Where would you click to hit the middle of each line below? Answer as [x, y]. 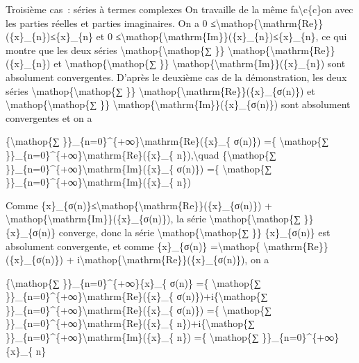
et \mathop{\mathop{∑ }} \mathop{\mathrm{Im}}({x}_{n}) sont [200, 63]
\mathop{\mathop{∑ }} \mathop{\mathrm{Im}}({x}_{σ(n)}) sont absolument [178, 104]
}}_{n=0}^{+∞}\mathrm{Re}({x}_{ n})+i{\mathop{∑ [131, 323]
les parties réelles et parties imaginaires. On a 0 [107, 23]
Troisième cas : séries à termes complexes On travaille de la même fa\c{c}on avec [179, 9]
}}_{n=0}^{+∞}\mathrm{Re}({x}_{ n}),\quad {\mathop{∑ [141, 154]
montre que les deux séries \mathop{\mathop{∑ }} [115, 50]
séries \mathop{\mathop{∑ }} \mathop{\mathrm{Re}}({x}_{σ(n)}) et [160, 90]
